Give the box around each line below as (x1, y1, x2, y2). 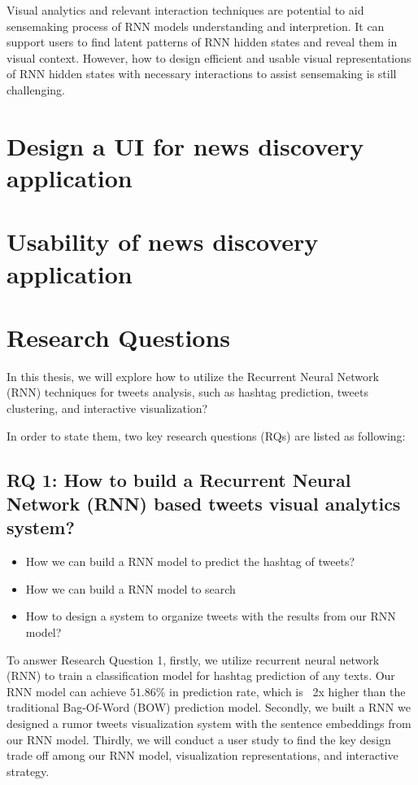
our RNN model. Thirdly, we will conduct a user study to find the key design (7, 730, 391, 748)
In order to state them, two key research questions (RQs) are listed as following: (7, 427, 406, 444)
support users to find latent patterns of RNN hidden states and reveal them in (7, 33, 398, 50)
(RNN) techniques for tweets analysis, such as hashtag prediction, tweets (7, 384, 368, 401)
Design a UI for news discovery (7, 129, 364, 162)
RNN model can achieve (7, 682, 127, 699)
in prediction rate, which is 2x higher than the (169, 682, 406, 699)
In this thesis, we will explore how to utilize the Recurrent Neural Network (7, 367, 379, 384)
